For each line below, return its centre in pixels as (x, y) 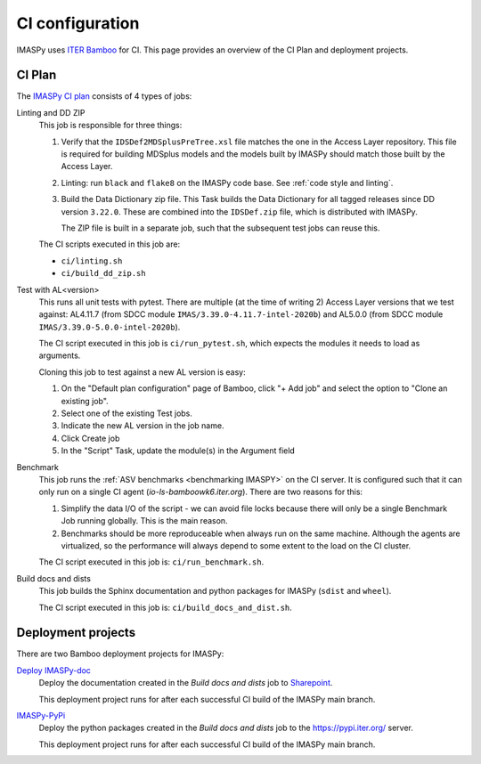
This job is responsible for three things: (110, 126)
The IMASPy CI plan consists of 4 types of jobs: (104, 96)
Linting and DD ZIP (51, 112)
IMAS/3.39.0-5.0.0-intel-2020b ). (110, 327)
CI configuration (78, 23)
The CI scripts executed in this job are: (110, 244)
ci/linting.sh (92, 261)
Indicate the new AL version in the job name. (143, 426)
